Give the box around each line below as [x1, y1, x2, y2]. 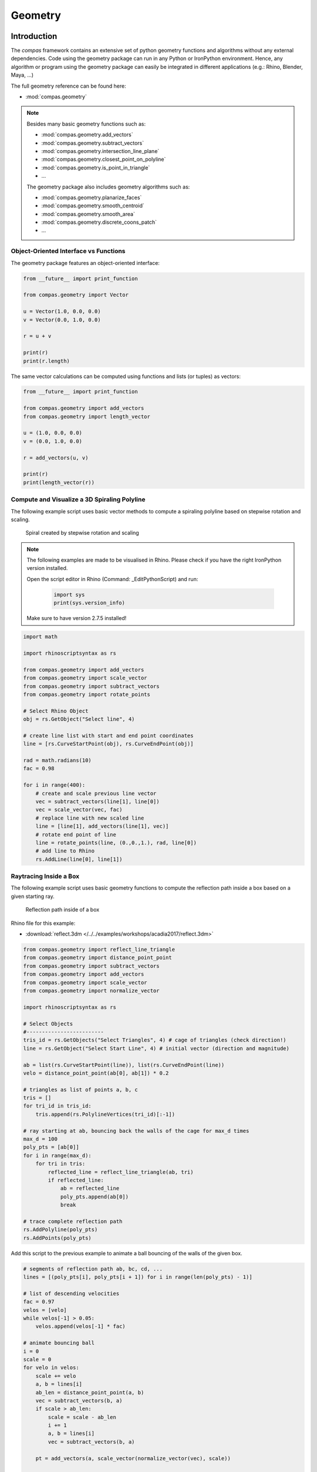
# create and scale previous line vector [35, 790, 157, 797]
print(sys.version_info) [53, 599, 126, 606]
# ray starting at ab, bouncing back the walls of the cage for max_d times [23, 1128, 249, 1134]
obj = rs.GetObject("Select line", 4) [23, 716, 135, 722]
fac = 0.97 [23, 1298, 55, 1305]
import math [23, 634, 58, 640]
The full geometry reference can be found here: [11, 82, 126, 89]
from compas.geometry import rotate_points [23, 691, 151, 698]
